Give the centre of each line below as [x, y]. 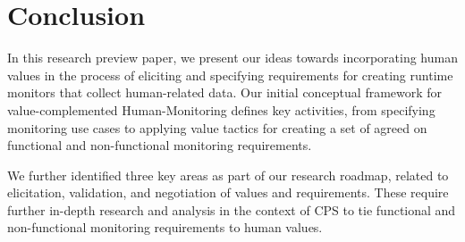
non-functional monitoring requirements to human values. [165, 227]
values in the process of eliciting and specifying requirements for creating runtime [230, 75]
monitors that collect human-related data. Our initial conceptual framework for [225, 92]
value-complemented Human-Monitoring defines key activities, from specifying [221, 109]
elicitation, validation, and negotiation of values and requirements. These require [228, 192]
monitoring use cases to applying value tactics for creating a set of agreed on [217, 127]
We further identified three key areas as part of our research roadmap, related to [228, 175]
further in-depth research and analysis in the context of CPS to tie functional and [232, 209]
